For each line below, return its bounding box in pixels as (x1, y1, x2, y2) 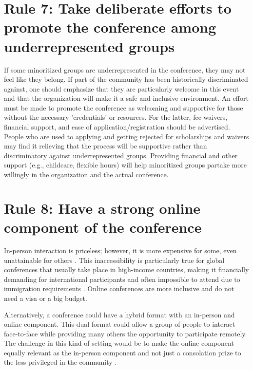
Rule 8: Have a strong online (4, 198, 201, 218)
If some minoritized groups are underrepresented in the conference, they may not (4, 64, 246, 74)
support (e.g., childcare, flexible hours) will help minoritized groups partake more (4, 160, 247, 170)
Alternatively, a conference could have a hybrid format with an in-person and (4, 309, 235, 319)
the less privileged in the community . (4, 357, 117, 367)
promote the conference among (4, 17, 216, 37)
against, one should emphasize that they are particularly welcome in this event (4, 83, 239, 93)
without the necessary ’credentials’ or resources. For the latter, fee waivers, (4, 112, 228, 122)
